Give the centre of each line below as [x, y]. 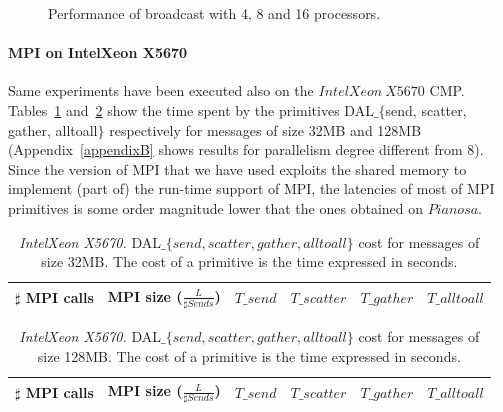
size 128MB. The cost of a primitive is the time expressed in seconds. [249, 355]
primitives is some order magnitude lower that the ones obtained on [216, 207]
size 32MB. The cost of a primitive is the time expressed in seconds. [249, 261]
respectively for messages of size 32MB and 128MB [265, 129]
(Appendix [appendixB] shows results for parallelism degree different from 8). [246, 149]
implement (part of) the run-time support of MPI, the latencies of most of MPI [251, 188]
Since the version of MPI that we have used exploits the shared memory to [237, 168]
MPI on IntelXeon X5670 [98, 52]
